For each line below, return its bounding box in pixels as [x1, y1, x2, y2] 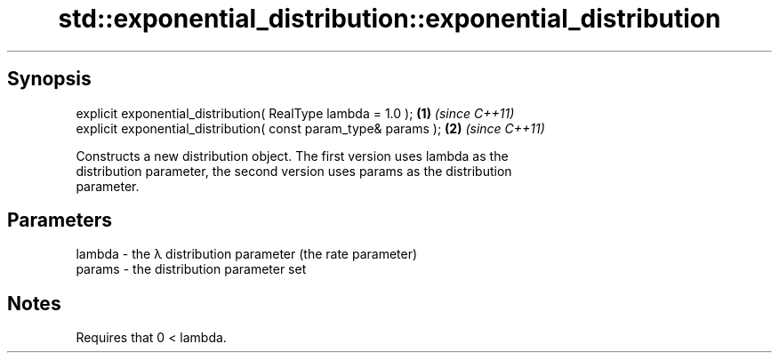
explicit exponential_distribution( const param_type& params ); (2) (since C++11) [76, 120, 545, 136]
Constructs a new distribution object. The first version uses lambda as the [76, 148, 509, 164]
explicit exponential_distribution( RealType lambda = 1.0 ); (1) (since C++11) [76, 105, 515, 121]
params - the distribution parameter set [76, 261, 307, 277]
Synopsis [7, 68, 92, 91]
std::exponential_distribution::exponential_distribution [58, 4, 721, 34]
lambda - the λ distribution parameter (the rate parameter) [76, 246, 418, 262]
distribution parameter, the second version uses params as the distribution [76, 163, 512, 179]
